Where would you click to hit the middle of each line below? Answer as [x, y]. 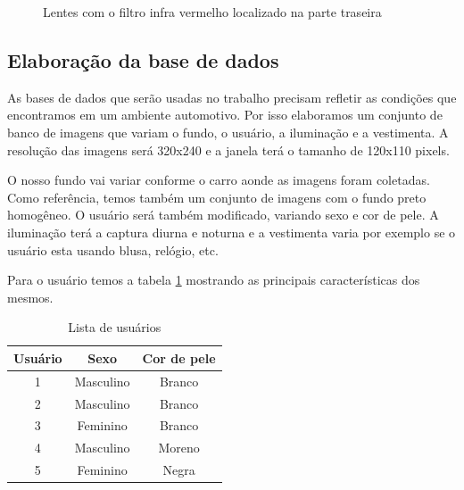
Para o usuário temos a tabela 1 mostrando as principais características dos [214, 280]
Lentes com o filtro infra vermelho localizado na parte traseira [212, 12]
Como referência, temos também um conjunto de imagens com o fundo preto [217, 197]
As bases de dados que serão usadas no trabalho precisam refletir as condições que [232, 97]
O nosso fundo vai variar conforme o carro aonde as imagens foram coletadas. [219, 180]
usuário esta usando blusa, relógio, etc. [113, 249]
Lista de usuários [115, 327]
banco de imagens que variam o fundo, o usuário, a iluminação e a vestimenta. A [228, 132]
